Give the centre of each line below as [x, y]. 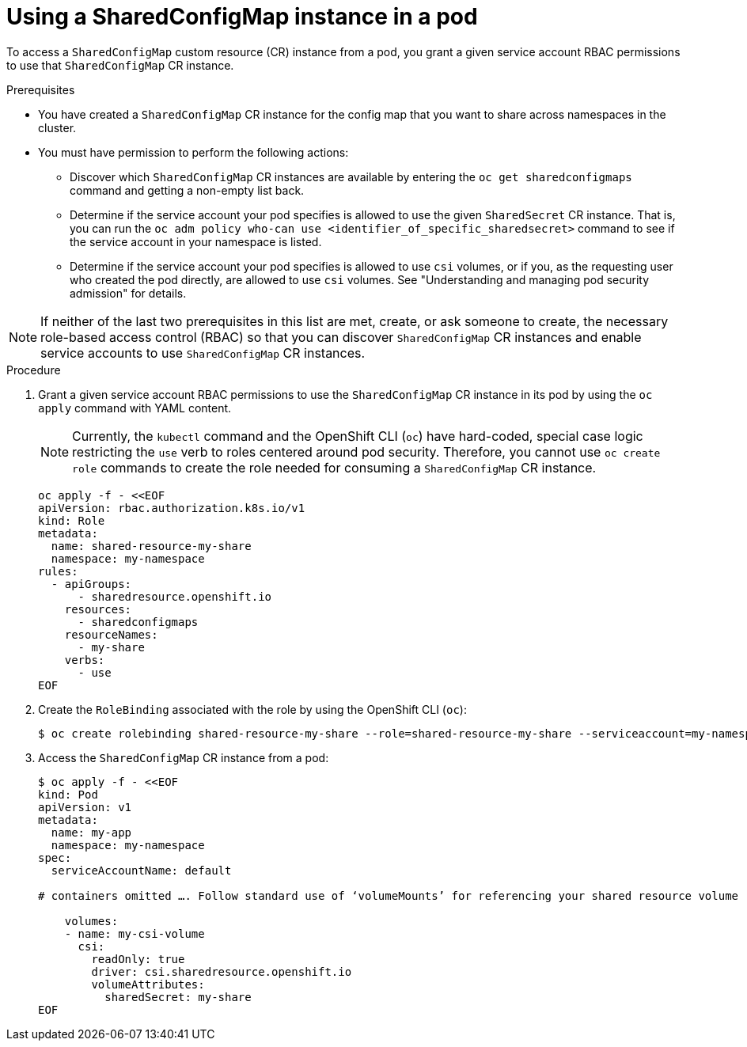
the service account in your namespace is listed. [196, 241]
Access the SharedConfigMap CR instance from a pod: [184, 757]
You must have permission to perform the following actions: [193, 152]
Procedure [34, 370]
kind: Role [72, 520]
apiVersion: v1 [85, 807]
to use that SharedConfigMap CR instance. [120, 65]
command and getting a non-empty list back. [187, 190]
